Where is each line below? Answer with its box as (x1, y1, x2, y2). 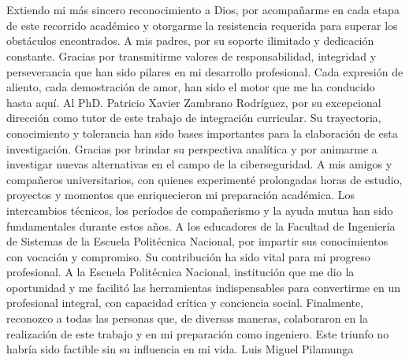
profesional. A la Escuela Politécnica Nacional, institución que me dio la (6, 264, 355, 280)
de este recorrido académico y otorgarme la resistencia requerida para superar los (6, 17, 398, 33)
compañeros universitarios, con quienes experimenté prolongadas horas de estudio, (6, 171, 403, 187)
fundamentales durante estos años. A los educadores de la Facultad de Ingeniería (6, 217, 396, 234)
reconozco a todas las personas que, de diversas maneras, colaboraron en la (6, 310, 368, 327)
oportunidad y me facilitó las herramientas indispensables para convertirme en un (6, 279, 400, 295)
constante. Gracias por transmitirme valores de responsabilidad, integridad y (6, 47, 377, 64)
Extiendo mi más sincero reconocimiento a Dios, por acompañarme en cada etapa (6, 2, 400, 18)
